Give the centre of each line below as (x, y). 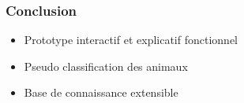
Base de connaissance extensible (101, 92)
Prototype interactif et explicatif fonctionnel (131, 40)
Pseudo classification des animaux (106, 66)
